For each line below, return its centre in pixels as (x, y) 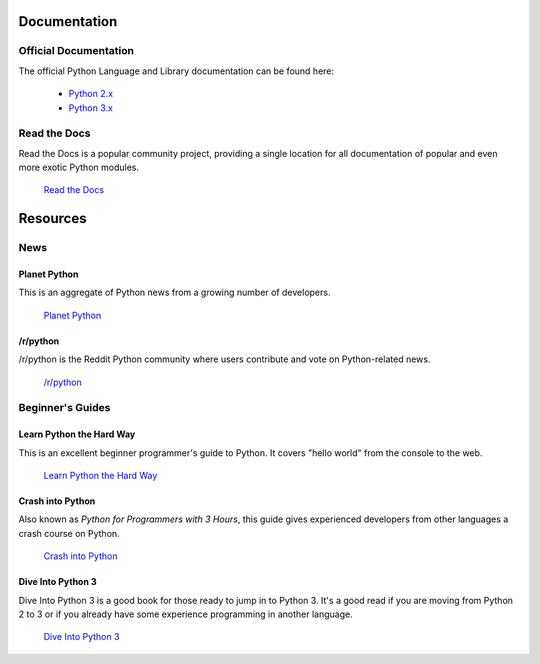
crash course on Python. (69, 533)
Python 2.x (91, 94)
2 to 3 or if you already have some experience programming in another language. (186, 614)
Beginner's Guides (64, 408)
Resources (52, 218)
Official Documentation (76, 51)
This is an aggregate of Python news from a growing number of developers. (174, 292)
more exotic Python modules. (79, 167)
